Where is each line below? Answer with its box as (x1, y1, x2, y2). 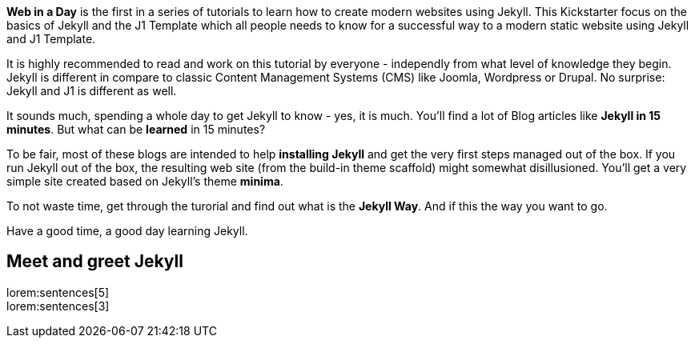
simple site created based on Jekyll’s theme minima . (6, 174, 283, 188)
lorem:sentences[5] (6, 285, 110, 299)
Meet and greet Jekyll (6, 251, 183, 272)
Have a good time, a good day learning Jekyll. (6, 224, 248, 238)
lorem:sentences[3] (6, 298, 110, 313)
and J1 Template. (6, 32, 96, 46)
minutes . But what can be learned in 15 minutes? (6, 122, 266, 136)
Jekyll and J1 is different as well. (6, 84, 177, 98)
